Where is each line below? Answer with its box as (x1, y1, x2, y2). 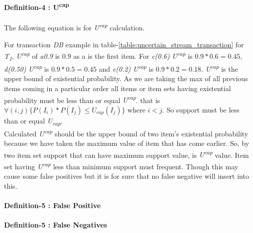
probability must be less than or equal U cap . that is (4, 93, 160, 105)
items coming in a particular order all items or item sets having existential (4, 83, 231, 93)
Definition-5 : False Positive (4, 200, 101, 211)
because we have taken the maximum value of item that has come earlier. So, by (4, 138, 250, 148)
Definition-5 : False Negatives (4, 220, 107, 230)
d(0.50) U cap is (4, 62, 49, 74)
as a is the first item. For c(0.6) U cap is (73, 49, 193, 61)
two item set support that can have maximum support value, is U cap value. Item (4, 148, 249, 160)
